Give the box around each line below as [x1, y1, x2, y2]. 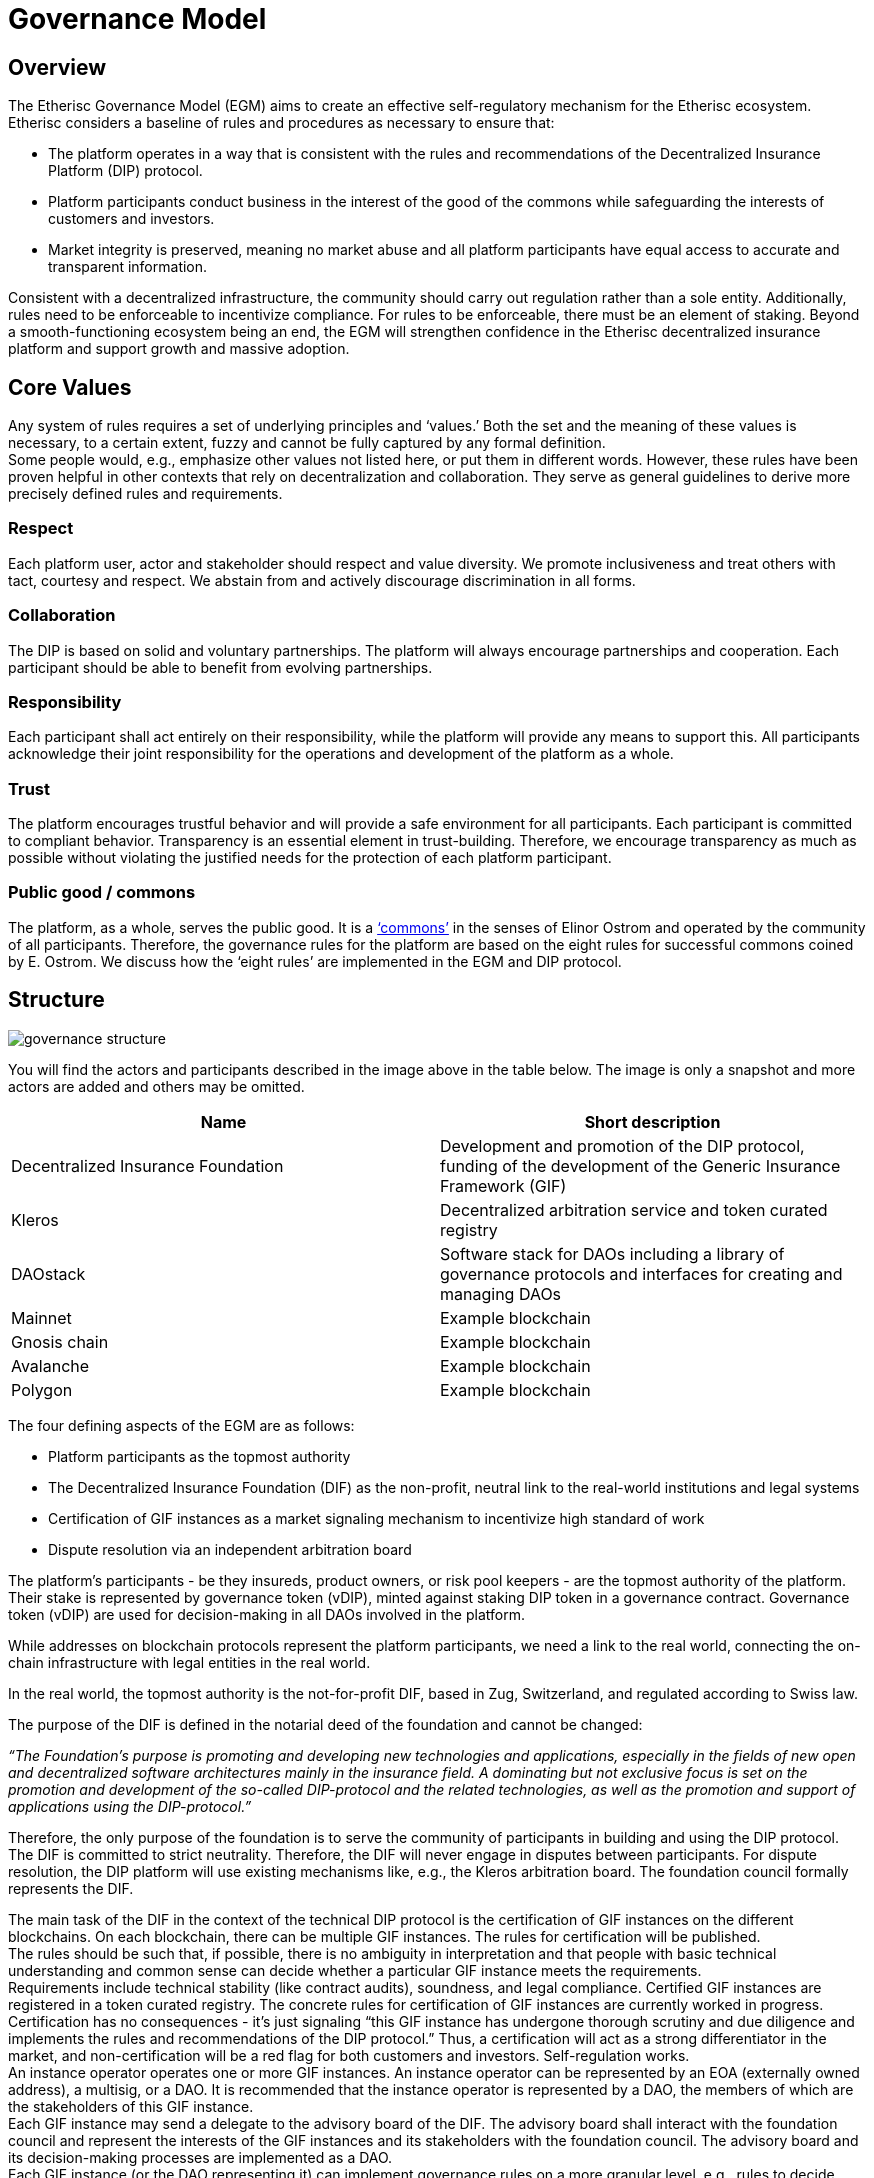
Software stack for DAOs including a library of [440, 1243, 785, 1264]
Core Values [8, 374, 132, 400]
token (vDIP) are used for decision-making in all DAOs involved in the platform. [8, 1605, 525, 1623]
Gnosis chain [11, 1331, 109, 1352]
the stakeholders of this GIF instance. [8, 2097, 254, 2115]
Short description [584, 1111, 721, 1132]
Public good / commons [8, 882, 196, 903]
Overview [8, 54, 107, 80]
